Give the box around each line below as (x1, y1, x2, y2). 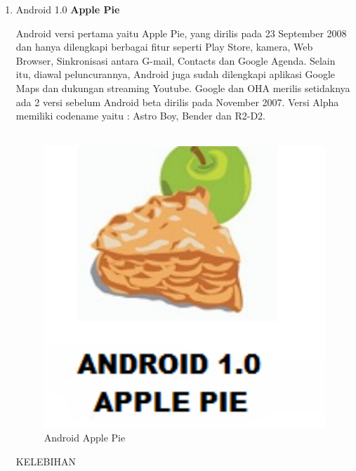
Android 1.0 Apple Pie (15, 2, 120, 16)
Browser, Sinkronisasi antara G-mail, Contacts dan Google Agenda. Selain (15, 53, 336, 67)
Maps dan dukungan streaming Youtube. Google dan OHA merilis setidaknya (15, 80, 350, 95)
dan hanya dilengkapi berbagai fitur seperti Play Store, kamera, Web (15, 39, 313, 54)
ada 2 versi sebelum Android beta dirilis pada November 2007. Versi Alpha (15, 94, 339, 109)
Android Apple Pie (44, 430, 126, 445)
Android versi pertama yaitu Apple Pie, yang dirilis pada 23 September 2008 (15, 25, 347, 40)
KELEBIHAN (15, 453, 76, 468)
